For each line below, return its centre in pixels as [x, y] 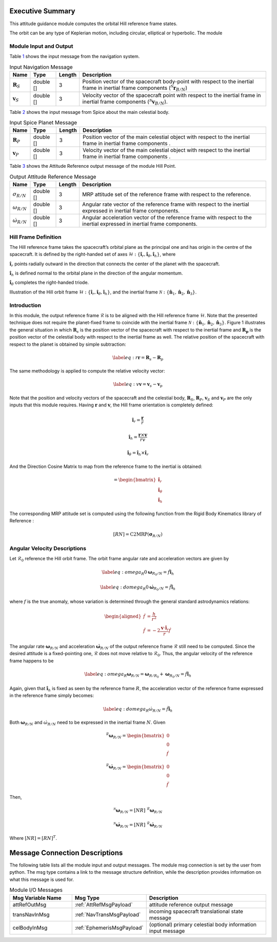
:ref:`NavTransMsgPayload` [108, 914]
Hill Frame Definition [35, 237]
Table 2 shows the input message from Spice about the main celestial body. [90, 112]
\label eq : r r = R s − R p [138, 358]
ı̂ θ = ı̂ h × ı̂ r [138, 453]
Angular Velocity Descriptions [48, 548]
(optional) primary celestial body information [203, 925]
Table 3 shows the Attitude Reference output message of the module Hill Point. [93, 166]
